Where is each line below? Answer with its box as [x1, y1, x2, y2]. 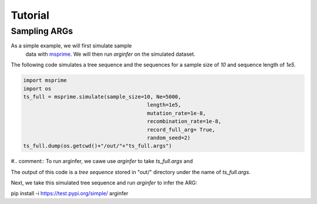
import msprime [23, 77, 67, 84]
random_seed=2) [147, 134, 191, 141]
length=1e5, [147, 101, 181, 108]
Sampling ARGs [11, 26, 73, 36]
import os [23, 85, 52, 92]
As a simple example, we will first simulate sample [11, 42, 132, 49]
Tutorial [11, 9, 50, 22]
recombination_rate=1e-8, [147, 118, 222, 125]
